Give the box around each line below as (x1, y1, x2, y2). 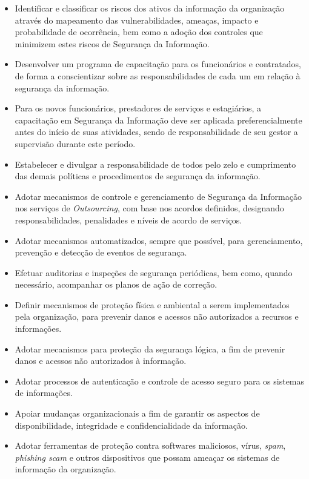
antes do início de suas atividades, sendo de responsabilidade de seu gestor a (15, 125, 298, 138)
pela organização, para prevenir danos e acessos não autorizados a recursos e (15, 310, 299, 323)
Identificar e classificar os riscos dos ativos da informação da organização (15, 2, 285, 14)
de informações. (15, 386, 73, 399)
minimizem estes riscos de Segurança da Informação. (15, 37, 210, 50)
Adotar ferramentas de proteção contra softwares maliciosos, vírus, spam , (15, 439, 286, 452)
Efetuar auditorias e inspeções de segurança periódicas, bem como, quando (15, 266, 293, 279)
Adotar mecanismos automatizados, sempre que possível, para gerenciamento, (15, 234, 303, 246)
